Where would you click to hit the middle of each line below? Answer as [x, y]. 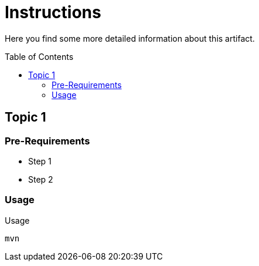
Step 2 [41, 179]
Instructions [53, 12]
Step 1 [40, 161]
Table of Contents [39, 56]
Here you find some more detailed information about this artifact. [130, 38]
